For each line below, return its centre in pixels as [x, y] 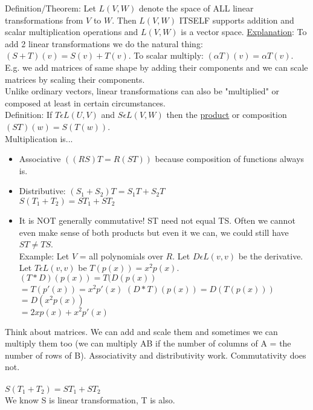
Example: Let [44, 255]
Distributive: [42, 191]
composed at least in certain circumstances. [85, 102]
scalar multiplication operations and [72, 32]
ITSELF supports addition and [237, 20]
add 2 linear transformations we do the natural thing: [104, 43]
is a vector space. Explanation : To [244, 32]
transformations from [44, 20]
